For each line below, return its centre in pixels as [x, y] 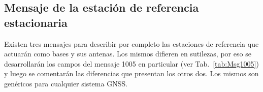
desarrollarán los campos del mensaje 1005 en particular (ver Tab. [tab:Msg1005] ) [131, 63]
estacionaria [36, 22]
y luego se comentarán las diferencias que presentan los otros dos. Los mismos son [131, 73]
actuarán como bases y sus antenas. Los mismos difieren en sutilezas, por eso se [128, 54]
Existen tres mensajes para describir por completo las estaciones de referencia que [131, 43]
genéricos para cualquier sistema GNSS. [66, 83]
